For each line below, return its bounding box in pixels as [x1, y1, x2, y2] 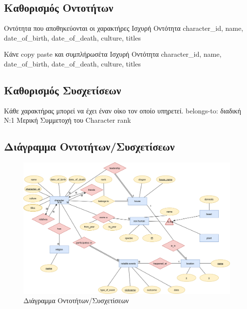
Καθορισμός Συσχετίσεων [4, 82, 121, 97]
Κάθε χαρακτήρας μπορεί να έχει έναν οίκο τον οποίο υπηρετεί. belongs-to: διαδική [4, 105, 241, 115]
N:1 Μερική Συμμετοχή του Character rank [4, 115, 131, 125]
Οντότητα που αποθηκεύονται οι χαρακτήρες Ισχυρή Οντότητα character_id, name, [4, 23, 244, 33]
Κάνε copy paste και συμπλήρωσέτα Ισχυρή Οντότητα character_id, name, [4, 49, 222, 59]
